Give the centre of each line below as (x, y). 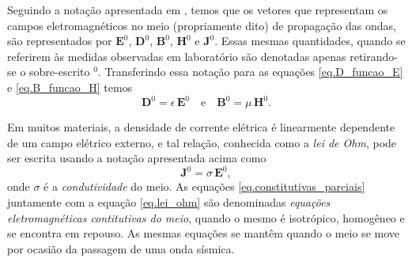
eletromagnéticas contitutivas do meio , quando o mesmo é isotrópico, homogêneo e (206, 217)
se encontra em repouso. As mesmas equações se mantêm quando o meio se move (203, 233)
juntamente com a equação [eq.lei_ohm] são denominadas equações (169, 201)
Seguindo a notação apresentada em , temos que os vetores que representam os (198, 9)
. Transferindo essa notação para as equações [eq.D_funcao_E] (250, 72)
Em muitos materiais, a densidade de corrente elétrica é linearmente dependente (201, 127)
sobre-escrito (60, 72)
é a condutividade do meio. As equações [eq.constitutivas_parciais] (204, 186)
